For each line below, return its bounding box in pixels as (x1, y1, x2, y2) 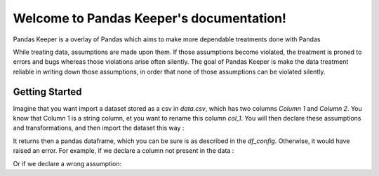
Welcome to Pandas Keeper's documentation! (13, 11, 287, 26)
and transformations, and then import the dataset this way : (13, 123, 185, 133)
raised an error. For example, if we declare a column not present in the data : (13, 147, 234, 155)
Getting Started (13, 86, 82, 97)
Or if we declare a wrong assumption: (13, 159, 122, 168)
